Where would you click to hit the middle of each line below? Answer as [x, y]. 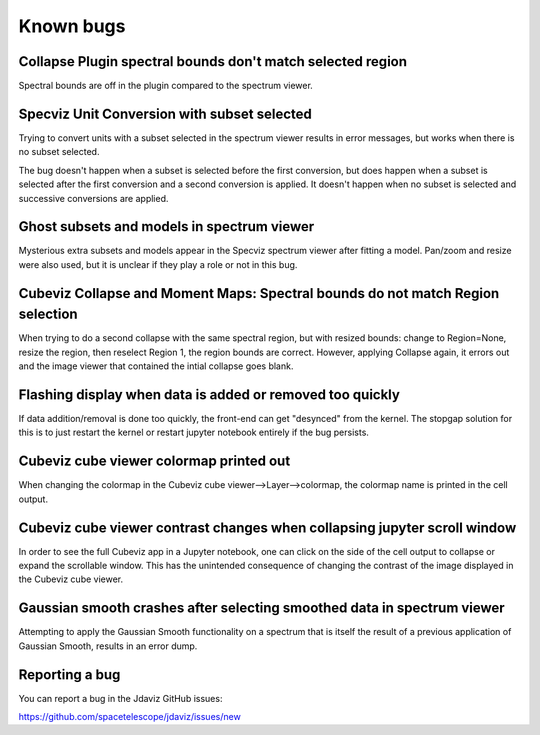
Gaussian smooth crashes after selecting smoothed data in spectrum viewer [261, 608]
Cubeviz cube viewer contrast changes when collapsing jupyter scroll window [267, 527]
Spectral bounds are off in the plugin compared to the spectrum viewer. [166, 86]
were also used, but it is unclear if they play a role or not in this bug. [158, 264]
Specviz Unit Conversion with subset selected [165, 113]
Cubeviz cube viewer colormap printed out [154, 461]
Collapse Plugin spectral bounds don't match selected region [213, 61]
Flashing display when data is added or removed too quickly [209, 394]
